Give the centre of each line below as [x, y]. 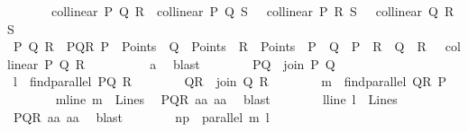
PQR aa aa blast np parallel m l [141, 116]
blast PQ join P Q [254, 63]
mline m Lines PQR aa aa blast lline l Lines [226, 98]
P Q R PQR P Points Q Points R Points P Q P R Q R [220, 46]
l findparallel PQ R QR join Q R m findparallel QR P [230, 81]
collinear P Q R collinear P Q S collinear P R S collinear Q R [252, 11]
